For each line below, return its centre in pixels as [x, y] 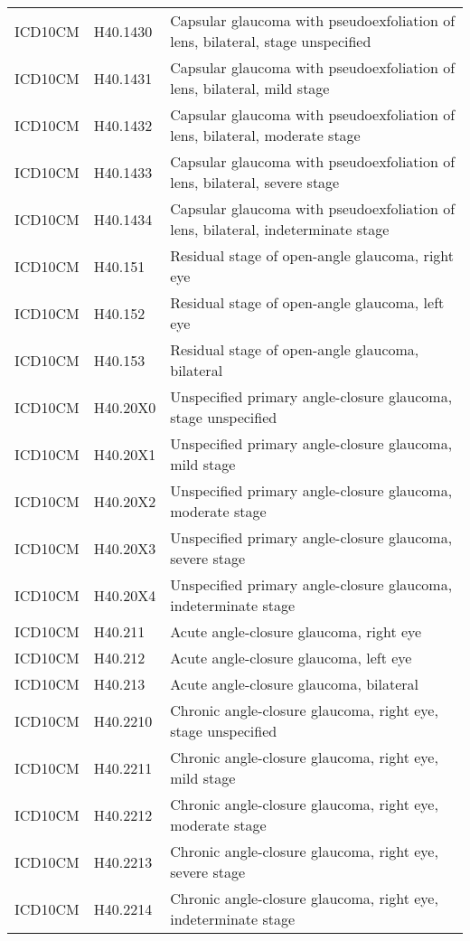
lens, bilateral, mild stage [250, 88]
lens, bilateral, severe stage [255, 182]
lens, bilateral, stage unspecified [271, 41]
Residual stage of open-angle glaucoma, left [307, 302]
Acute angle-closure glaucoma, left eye [291, 658]
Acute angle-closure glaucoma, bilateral [295, 684]
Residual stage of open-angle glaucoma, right [312, 255]
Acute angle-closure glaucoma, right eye [296, 631]
